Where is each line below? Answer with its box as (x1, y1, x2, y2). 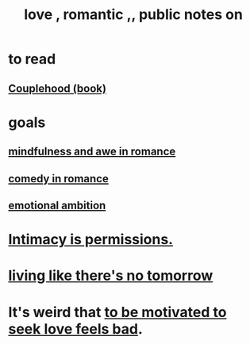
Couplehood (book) (8, 82, 107, 95)
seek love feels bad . (8, 319, 143, 338)
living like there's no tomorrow (8, 267, 213, 285)
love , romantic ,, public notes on (23, 6, 244, 24)
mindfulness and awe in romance (8, 145, 176, 159)
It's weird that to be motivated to (8, 303, 227, 321)
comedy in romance (8, 172, 109, 185)
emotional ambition (8, 198, 106, 212)
